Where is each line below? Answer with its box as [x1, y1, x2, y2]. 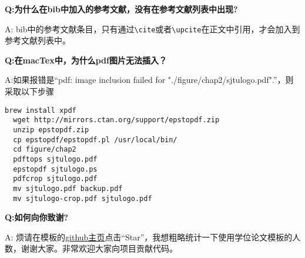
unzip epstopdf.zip [13, 125, 89, 134]
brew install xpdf [5, 106, 76, 115]
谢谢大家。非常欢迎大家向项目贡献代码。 [21, 242, 177, 254]
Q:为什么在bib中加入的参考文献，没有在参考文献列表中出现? [5, 3, 238, 15]
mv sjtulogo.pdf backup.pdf [13, 184, 123, 193]
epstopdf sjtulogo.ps [13, 165, 98, 173]
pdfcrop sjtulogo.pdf [13, 175, 98, 183]
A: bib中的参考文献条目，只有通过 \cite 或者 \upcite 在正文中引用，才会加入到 [5, 22, 300, 35]
